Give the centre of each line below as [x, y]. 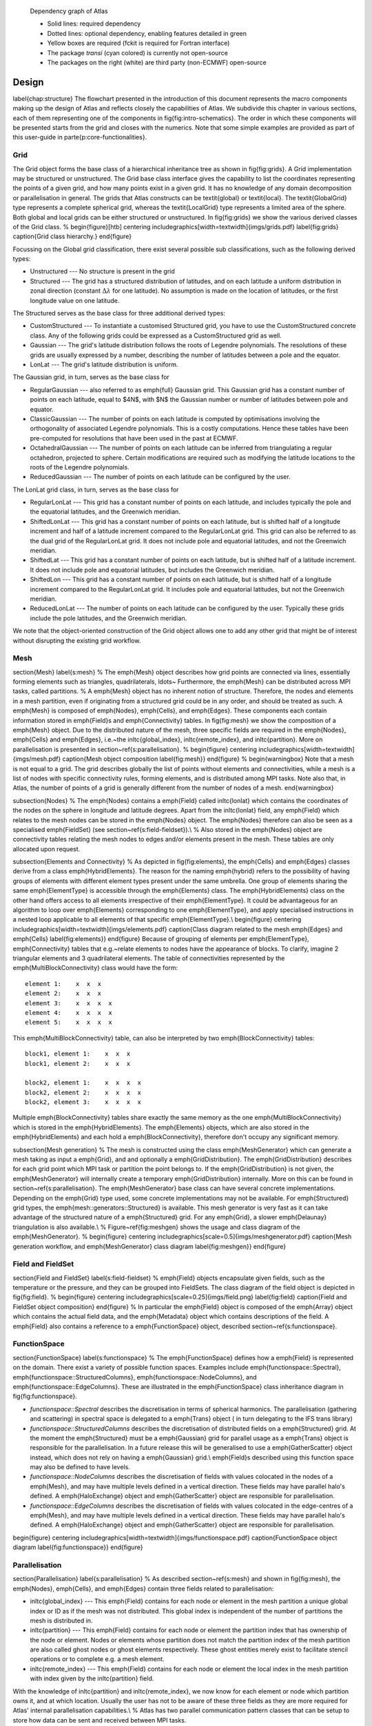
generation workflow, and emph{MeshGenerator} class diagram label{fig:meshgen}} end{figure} [149, 1246]
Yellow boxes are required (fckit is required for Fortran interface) [138, 43]
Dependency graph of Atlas [69, 11]
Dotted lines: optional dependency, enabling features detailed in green [147, 33]
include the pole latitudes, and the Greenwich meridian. [108, 618]
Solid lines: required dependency [94, 23]
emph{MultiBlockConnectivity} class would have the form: [95, 968]
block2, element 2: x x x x [83, 1092]
